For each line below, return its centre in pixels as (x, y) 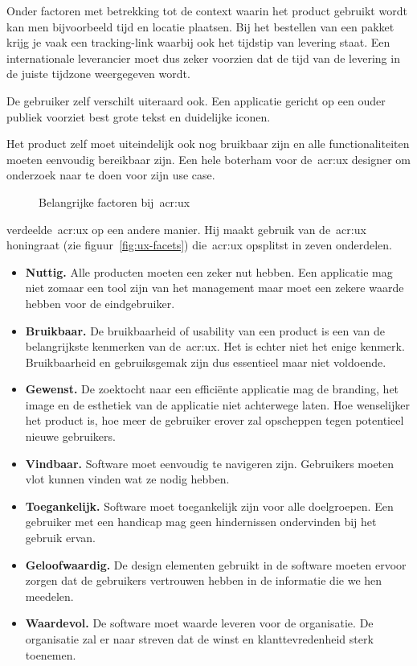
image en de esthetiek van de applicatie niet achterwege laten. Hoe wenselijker (217, 404)
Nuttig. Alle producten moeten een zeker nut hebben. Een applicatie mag (209, 271)
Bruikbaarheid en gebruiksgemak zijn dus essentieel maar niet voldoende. (206, 362)
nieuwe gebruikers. (70, 436)
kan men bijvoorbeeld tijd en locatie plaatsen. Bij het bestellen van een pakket (200, 26)
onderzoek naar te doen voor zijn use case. (111, 175)
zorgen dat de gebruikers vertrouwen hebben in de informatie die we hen (204, 580)
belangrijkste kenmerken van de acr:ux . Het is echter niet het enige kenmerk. (215, 346)
